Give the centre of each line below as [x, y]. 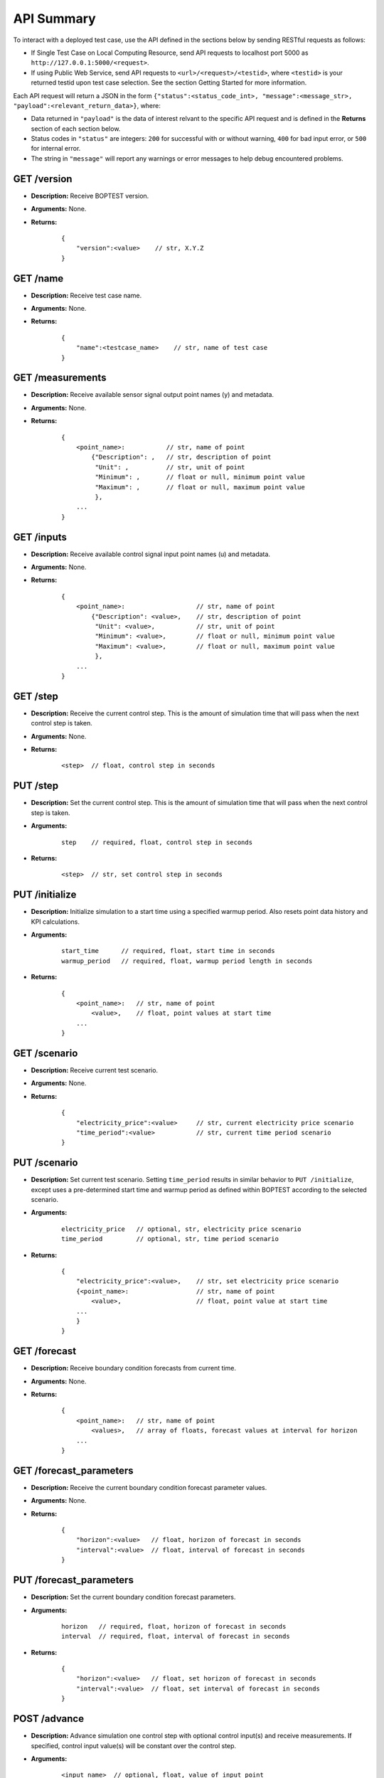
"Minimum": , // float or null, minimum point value [200, 477]
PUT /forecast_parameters [74, 1580]
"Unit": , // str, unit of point [170, 467]
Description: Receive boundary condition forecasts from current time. [133, 1368]
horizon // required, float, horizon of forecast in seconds [174, 1626]
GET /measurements [60, 378]
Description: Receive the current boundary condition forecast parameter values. [149, 1487]
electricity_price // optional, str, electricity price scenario [181, 1229]
